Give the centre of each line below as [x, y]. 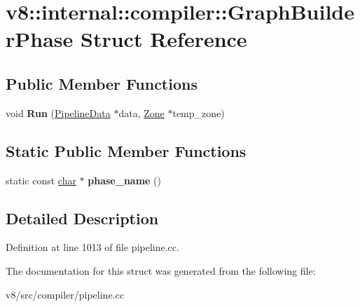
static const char [41, 180]
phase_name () [125, 180]
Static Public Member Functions [126, 150]
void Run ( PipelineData [58, 112]
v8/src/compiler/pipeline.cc [65, 294]
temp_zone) [199, 112]
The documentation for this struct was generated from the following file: [161, 270]
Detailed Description [82, 218]
